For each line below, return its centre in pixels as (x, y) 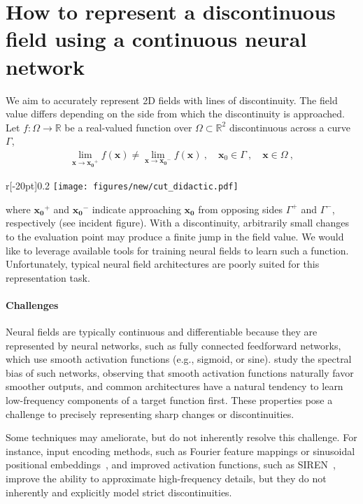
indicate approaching (136, 209)
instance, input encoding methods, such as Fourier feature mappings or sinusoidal (180, 451)
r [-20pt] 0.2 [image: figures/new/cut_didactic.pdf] (122, 186)
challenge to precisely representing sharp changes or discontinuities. (150, 413)
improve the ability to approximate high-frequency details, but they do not (166, 478)
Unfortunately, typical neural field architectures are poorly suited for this (163, 264)
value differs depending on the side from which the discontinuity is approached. (175, 114)
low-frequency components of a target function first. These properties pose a (169, 400)
